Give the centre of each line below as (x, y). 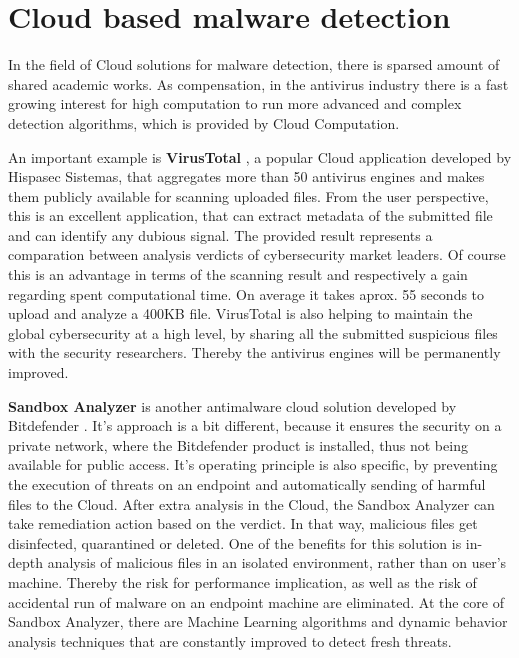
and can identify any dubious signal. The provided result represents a (220, 234)
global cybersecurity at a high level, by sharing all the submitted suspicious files (253, 332)
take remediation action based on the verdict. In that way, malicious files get (243, 523)
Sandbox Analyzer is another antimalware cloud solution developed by (232, 405)
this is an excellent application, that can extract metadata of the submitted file (250, 215)
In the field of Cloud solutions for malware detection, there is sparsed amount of (254, 64)
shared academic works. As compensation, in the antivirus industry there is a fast (258, 83)
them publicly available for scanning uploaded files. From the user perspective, (248, 195)
